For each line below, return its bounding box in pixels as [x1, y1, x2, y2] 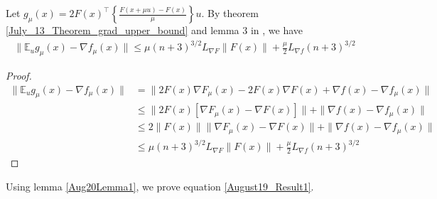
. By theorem [201, 6, 259, 20]
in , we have [250, 23, 303, 37]
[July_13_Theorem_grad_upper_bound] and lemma [6, 23, 239, 37]
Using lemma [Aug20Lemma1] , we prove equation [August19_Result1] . [6, 178, 314, 193]
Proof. [6, 68, 32, 82]
